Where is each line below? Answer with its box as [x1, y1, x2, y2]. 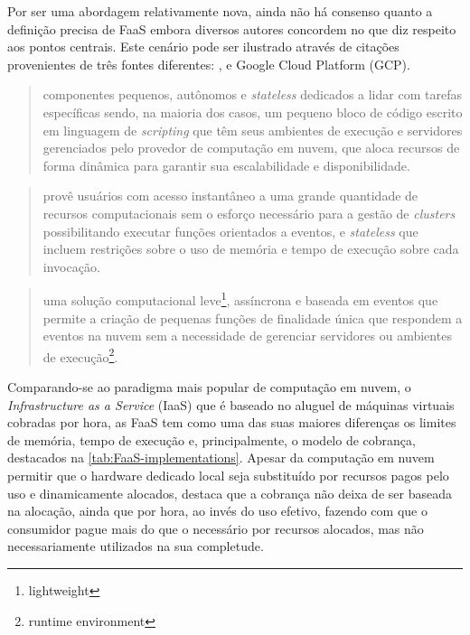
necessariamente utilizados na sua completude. [7, 537, 264, 556]
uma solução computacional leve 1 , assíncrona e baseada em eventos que [42, 288, 438, 309]
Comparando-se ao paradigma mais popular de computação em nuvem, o [7, 378, 411, 396]
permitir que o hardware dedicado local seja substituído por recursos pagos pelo [7, 465, 449, 484]
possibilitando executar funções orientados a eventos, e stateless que [42, 221, 418, 240]
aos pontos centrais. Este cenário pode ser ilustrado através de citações [7, 37, 399, 56]
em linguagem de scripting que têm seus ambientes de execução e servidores [42, 120, 463, 139]
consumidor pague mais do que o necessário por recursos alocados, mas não [7, 518, 424, 537]
